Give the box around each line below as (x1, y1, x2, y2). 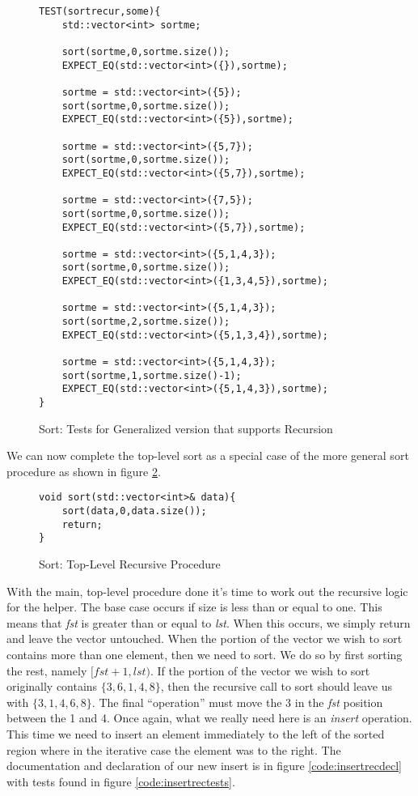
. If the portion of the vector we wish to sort (150, 662, 370, 679)
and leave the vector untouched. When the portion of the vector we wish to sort (6, 630, 403, 647)
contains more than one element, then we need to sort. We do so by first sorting (6, 646, 403, 663)
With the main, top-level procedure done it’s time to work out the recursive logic (6, 582, 408, 599)
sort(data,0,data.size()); (61, 505, 207, 517)
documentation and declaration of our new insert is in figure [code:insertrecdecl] (6, 757, 402, 774)
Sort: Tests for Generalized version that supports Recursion (39, 419, 333, 436)
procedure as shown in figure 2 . (6, 462, 161, 479)
